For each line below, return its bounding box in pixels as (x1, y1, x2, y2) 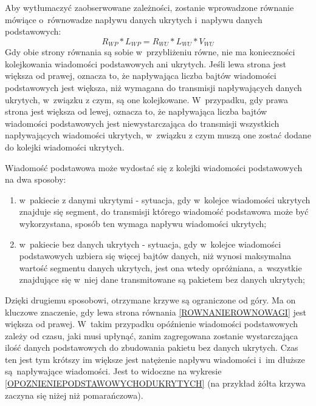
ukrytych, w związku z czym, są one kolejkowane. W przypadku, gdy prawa (5, 93, 289, 106)
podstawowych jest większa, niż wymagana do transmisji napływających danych (5, 81, 302, 94)
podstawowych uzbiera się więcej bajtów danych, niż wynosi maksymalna (19, 249, 291, 262)
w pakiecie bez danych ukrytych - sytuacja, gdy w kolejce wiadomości (19, 237, 281, 250)
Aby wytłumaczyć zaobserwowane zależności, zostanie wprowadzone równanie (5, 1, 294, 13)
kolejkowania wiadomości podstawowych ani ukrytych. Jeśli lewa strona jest (5, 57, 287, 70)
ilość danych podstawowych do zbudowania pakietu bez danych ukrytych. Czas (5, 341, 298, 354)
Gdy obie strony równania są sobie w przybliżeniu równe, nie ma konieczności (5, 46, 295, 58)
